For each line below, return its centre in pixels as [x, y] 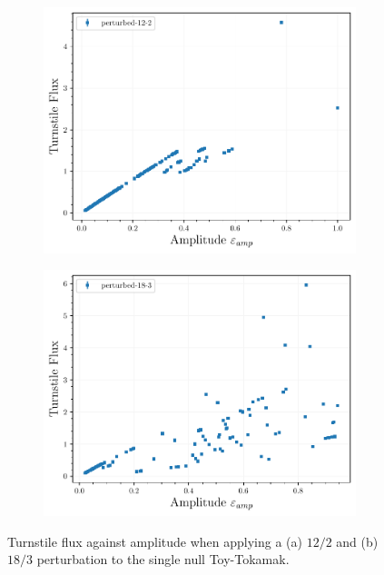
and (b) [357, 541]
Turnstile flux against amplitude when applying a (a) [155, 541]
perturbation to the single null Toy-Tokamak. [163, 559]
